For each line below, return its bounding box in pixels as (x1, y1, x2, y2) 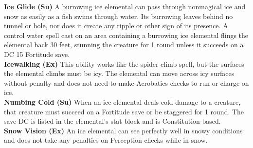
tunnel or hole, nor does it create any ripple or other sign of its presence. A (4, 20, 228, 31)
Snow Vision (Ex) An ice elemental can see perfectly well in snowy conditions (4, 125, 243, 135)
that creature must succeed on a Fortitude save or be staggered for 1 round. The (4, 106, 244, 116)
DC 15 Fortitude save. (4, 49, 70, 59)
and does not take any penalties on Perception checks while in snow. (4, 135, 208, 145)
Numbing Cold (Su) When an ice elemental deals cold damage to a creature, (4, 96, 241, 107)
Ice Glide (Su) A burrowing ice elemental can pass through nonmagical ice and (4, 1, 246, 11)
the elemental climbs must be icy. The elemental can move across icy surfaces (4, 68, 235, 78)
